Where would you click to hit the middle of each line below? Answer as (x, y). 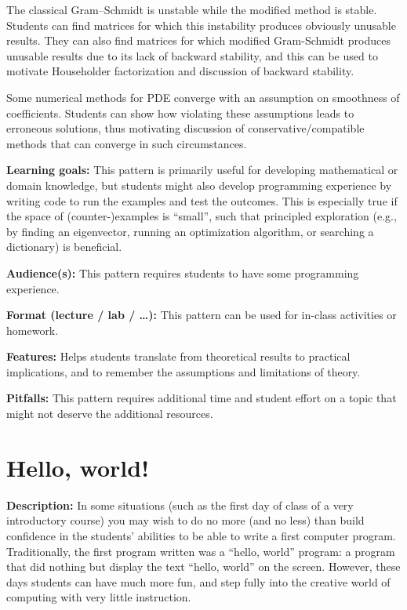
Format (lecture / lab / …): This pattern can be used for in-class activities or (202, 315)
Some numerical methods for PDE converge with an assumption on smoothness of (203, 97)
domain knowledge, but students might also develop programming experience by (199, 185)
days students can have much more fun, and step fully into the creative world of (198, 581)
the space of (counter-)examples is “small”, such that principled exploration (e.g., (202, 216)
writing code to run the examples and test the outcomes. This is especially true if (202, 200)
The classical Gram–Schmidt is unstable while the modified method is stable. (192, 9)
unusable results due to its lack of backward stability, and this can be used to (192, 55)
